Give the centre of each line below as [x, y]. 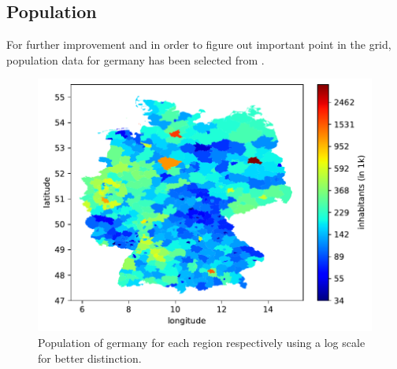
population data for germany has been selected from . [135, 59]
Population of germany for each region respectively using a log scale [202, 342]
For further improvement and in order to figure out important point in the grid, [199, 44]
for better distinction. [90, 358]
